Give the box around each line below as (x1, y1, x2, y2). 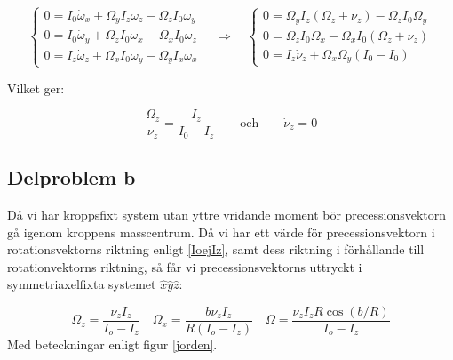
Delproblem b (7, 164, 136, 191)
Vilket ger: (7, 78, 65, 97)
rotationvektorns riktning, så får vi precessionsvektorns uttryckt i (7, 257, 362, 276)
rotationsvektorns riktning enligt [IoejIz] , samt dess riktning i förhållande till (7, 240, 425, 259)
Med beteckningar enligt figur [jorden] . (7, 334, 218, 353)
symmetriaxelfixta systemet (7, 275, 156, 293)
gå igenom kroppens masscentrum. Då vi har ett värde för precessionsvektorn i (7, 222, 435, 241)
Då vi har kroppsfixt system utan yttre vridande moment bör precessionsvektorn (7, 204, 447, 223)
